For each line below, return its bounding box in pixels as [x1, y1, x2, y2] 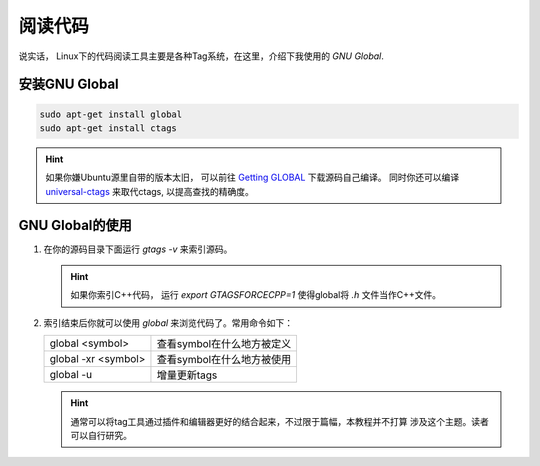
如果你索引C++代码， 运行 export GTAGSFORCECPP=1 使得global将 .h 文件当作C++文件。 [70, 289, 442, 301]
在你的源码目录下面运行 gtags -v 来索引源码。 [43, 243, 233, 255]
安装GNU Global [18, 76, 119, 93]
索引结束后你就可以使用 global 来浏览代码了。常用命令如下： [43, 316, 294, 329]
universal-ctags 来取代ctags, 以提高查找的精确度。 [45, 185, 254, 197]
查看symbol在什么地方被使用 [156, 353, 292, 367]
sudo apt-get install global [39, 108, 183, 120]
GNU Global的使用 [18, 216, 132, 234]
